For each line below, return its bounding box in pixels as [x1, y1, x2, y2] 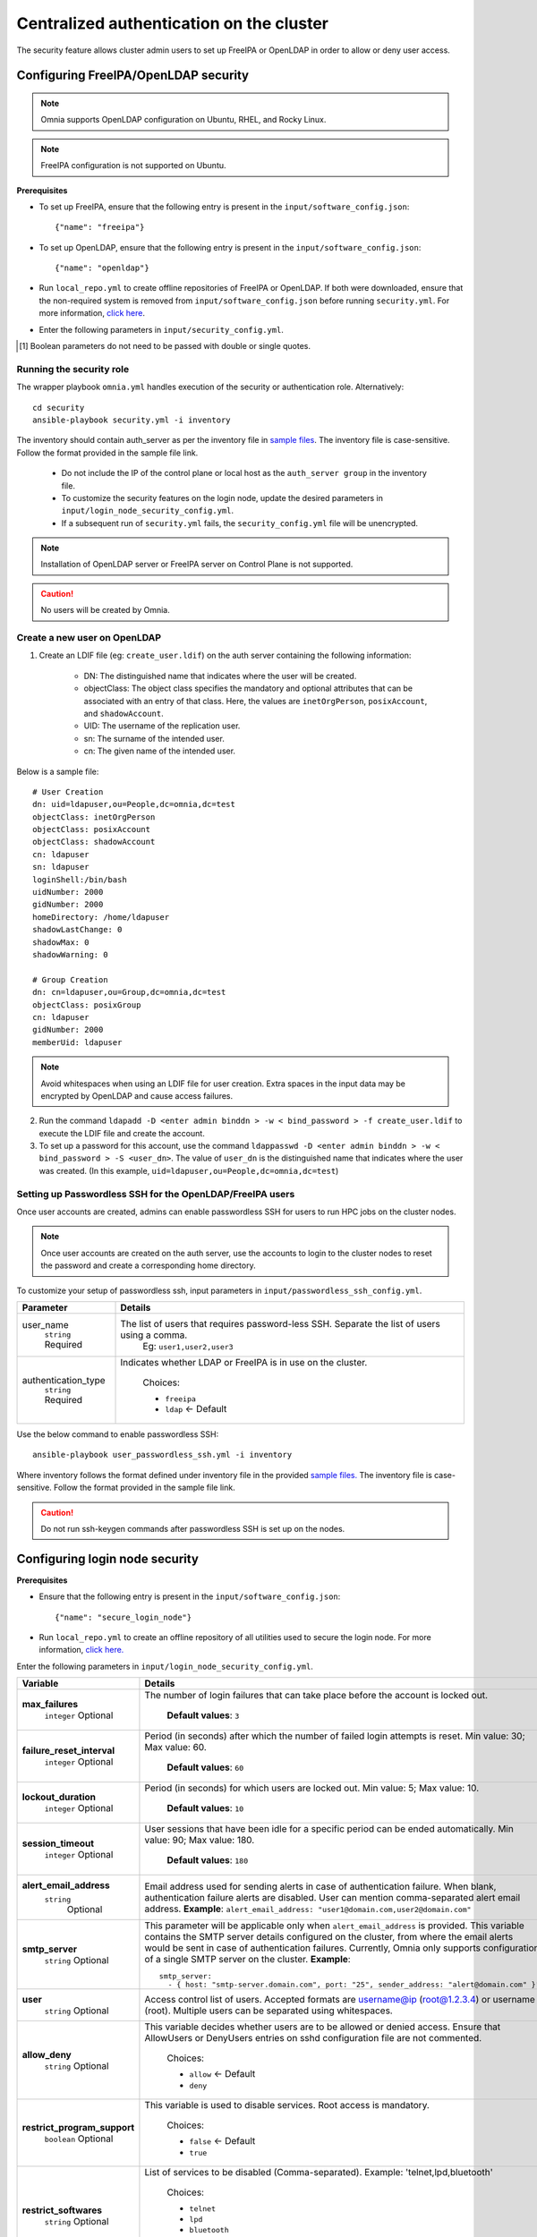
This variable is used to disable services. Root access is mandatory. [144, 2099, 430, 2112]
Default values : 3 [166, 1709, 240, 1722]
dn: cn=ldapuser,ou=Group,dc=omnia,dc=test [32, 987, 226, 998]
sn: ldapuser [32, 862, 89, 872]
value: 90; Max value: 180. [144, 1834, 255, 1847]
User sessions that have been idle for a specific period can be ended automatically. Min [144, 1823, 514, 1835]
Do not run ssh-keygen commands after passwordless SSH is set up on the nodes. [40, 1523, 345, 1534]
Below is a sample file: [16, 766, 99, 777]
